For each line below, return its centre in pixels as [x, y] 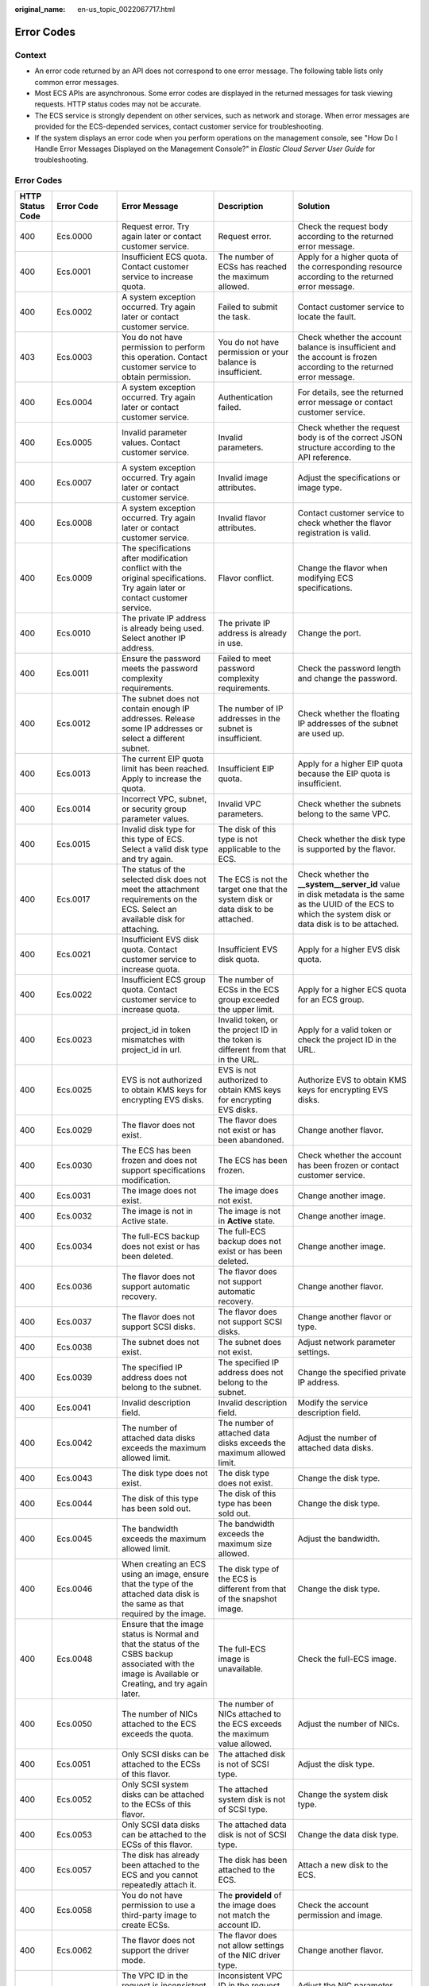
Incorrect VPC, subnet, [164, 799]
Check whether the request [349, 427]
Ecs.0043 [75, 1478]
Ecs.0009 [75, 578]
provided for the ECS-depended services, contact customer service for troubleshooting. [179, 126]
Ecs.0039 [75, 1377]
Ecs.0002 [75, 312]
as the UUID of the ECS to [346, 904]
